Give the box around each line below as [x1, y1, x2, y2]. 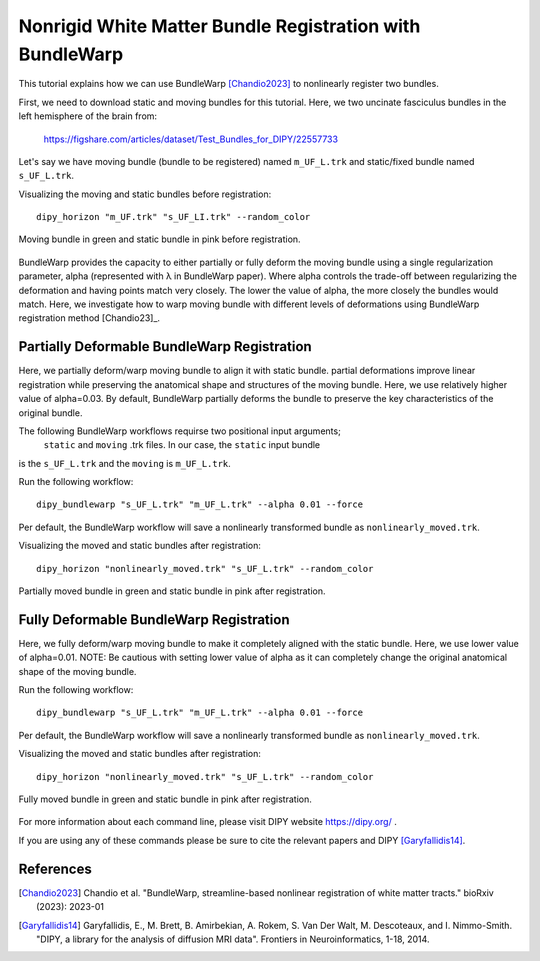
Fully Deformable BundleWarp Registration [18, 611, 290, 628]
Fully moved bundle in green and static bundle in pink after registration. [18, 793, 312, 805]
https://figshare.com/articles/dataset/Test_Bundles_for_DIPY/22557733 [43, 133, 339, 145]
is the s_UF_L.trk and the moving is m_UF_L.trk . [18, 457, 232, 469]
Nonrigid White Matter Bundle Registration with [18, 15, 421, 37]
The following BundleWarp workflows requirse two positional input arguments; [18, 425, 342, 437]
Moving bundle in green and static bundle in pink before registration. [18, 233, 301, 245]
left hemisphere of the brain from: [18, 110, 158, 122]
